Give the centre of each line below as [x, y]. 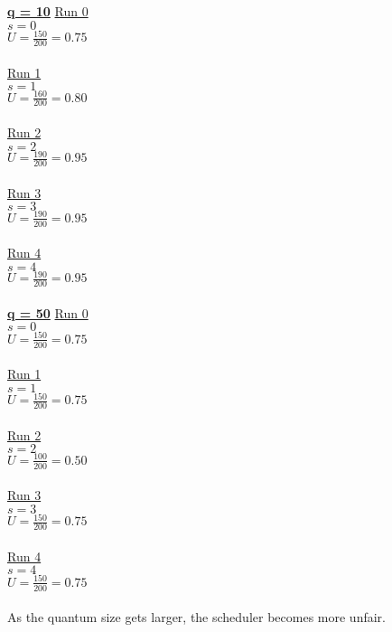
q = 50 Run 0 [48, 312]
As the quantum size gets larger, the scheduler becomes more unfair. [196, 617]
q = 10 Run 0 [48, 11]
